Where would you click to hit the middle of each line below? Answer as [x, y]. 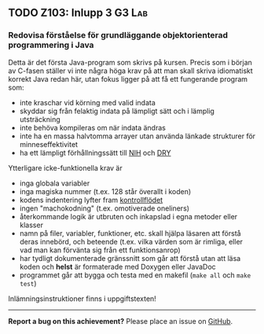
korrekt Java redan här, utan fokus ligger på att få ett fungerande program [128, 79]
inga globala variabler [55, 183]
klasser [31, 225]
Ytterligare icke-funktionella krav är [66, 167]
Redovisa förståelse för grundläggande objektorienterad [118, 35]
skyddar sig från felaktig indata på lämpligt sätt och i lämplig [117, 111]
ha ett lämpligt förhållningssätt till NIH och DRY [95, 152]
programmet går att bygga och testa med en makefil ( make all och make [135, 275]
